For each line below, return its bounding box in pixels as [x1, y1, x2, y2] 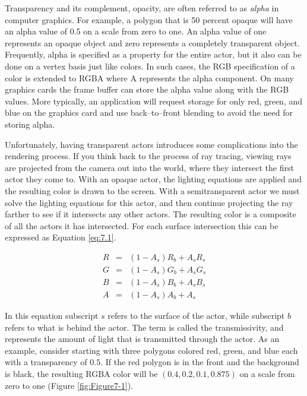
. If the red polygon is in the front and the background [100, 356, 299, 368]
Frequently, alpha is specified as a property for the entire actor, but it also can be [5, 48, 302, 61]
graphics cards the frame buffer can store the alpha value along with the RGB [5, 83, 289, 96]
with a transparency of [5, 356, 87, 368]
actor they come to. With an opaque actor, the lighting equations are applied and [5, 173, 302, 185]
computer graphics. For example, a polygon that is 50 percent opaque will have [5, 13, 293, 26]
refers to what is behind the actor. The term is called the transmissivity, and [5, 321, 284, 333]
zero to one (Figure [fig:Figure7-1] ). [5, 379, 133, 391]
